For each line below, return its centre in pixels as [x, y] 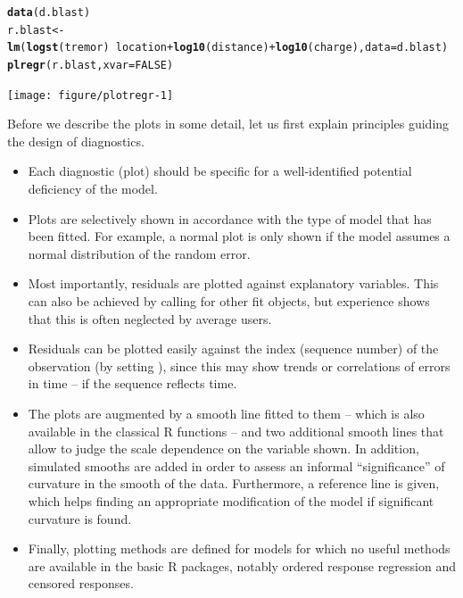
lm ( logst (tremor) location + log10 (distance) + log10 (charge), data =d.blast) [228, 48]
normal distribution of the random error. [139, 253]
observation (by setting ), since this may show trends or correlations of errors [239, 365]
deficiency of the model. [93, 189]
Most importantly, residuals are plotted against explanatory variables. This [233, 283]
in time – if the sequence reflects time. [132, 383]
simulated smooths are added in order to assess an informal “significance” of [236, 465]
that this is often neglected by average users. [150, 318]
